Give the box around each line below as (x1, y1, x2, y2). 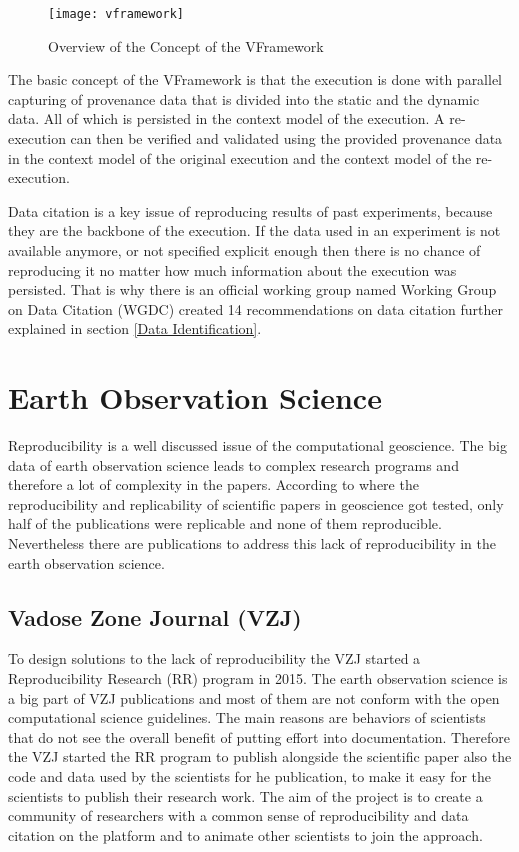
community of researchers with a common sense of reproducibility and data (8, 805, 469, 826)
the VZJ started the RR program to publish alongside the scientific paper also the (8, 746, 512, 767)
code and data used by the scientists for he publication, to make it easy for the (8, 766, 492, 787)
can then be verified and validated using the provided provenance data (70, 128, 503, 149)
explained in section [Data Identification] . (8, 318, 262, 339)
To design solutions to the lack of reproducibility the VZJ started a (8, 648, 421, 669)
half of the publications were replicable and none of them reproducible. (8, 513, 442, 534)
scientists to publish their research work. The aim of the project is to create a (8, 785, 483, 806)
